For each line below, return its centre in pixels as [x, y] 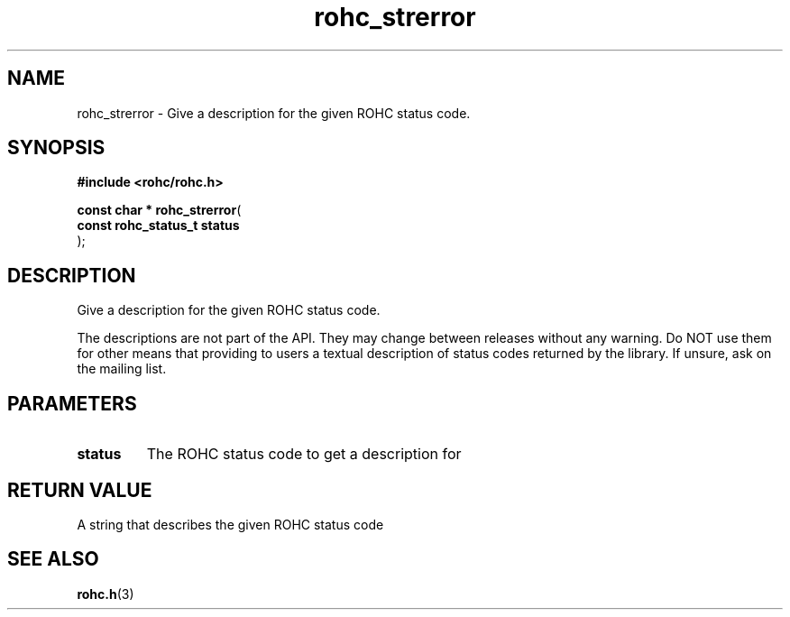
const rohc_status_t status [158, 226]
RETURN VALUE [80, 490]
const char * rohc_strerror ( [159, 210]
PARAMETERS [72, 403]
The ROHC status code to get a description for [304, 454]
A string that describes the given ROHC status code [230, 524]
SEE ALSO [53, 559]
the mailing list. [122, 369]
